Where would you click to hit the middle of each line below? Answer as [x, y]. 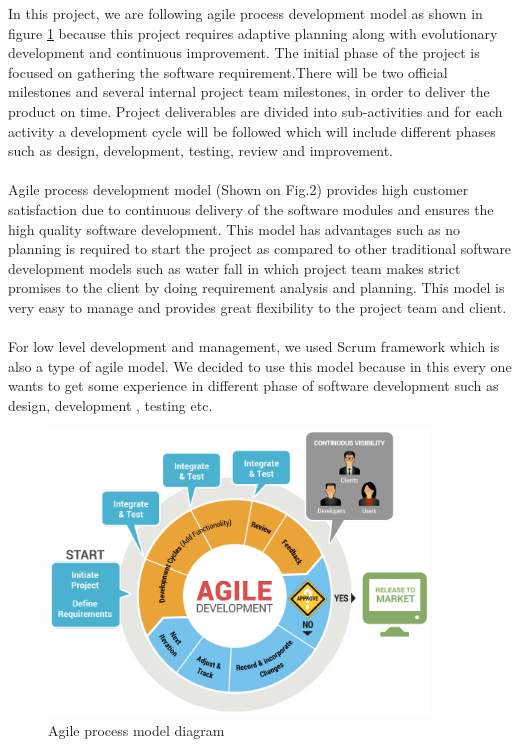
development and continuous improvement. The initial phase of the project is [244, 52]
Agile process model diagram [136, 729]
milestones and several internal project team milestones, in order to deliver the [249, 91]
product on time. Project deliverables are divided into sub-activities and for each [255, 110]
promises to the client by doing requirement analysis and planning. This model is [256, 287]
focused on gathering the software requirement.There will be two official [228, 71]
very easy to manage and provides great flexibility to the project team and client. [257, 306]
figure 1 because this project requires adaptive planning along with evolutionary [253, 32]
